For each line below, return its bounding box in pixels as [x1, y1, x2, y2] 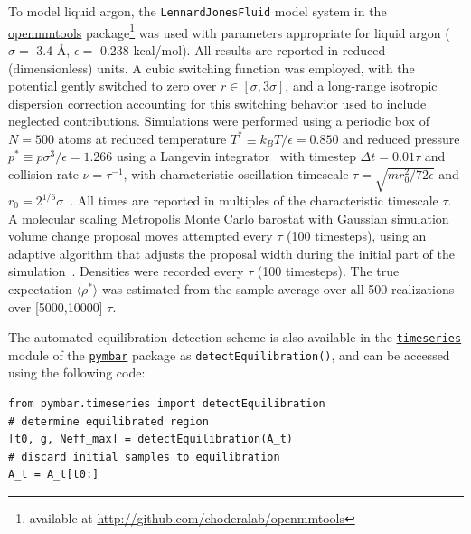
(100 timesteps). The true [257, 262, 400, 281]
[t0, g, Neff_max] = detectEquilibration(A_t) [8, 433, 293, 446]
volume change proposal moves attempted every [8, 226, 273, 245]
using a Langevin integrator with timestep [117, 147, 356, 166]
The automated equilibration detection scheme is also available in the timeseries [8, 328, 462, 347]
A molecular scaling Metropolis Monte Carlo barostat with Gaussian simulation [8, 208, 449, 227]
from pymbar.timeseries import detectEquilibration [8, 397, 325, 411]
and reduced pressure [343, 129, 460, 148]
